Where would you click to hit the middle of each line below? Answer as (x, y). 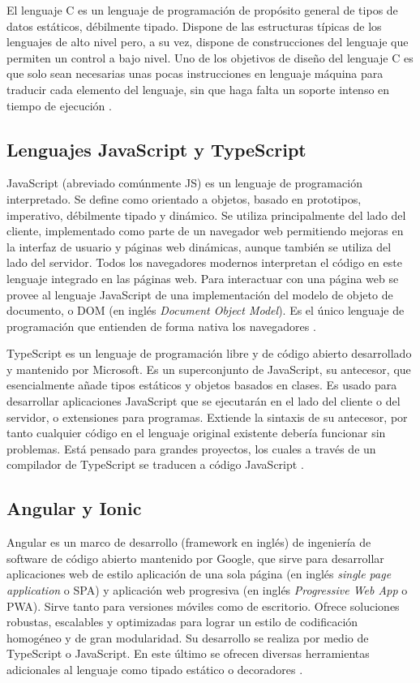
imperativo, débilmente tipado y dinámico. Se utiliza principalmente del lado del (206, 215)
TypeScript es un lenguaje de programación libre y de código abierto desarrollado (209, 353)
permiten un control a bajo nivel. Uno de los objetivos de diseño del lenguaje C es (210, 57)
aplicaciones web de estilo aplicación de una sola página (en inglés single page (199, 574)
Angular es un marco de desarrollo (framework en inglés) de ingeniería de (189, 542)
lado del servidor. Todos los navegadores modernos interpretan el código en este (204, 262)
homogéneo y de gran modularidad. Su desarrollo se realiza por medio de (188, 637)
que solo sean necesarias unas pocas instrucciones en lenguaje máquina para (195, 73)
